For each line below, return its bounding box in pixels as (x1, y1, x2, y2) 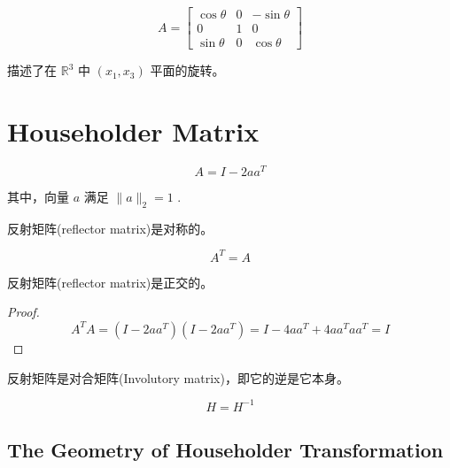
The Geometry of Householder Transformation (7, 436, 444, 464)
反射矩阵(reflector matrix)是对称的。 (7, 219, 213, 237)
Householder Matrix (7, 112, 260, 149)
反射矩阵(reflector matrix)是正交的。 (7, 272, 213, 291)
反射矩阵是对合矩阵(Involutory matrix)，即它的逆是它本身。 (7, 368, 349, 387)
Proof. (7, 303, 40, 321)
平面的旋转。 (150, 61, 225, 80)
